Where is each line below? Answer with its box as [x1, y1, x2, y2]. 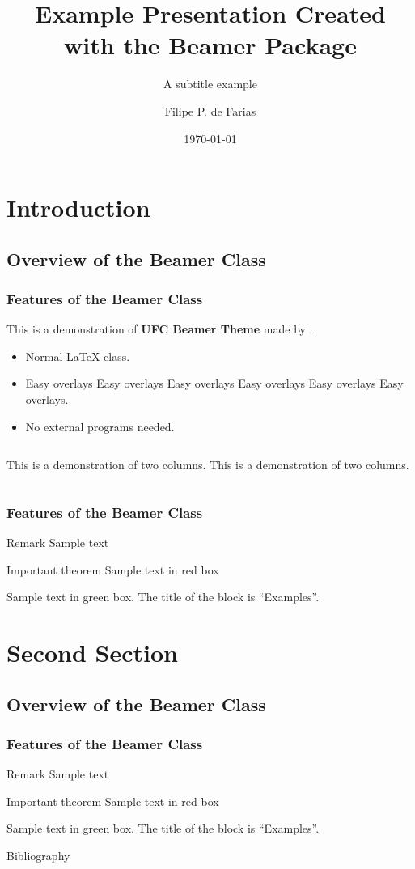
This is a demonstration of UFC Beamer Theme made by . [6, 320, 313, 337]
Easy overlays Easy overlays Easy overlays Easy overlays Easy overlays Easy [25, 375, 404, 392]
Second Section [6, 636, 178, 669]
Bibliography [6, 847, 70, 863]
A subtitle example [163, 75, 257, 92]
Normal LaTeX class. [25, 347, 130, 364]
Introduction [6, 191, 150, 224]
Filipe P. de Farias [164, 102, 256, 119]
